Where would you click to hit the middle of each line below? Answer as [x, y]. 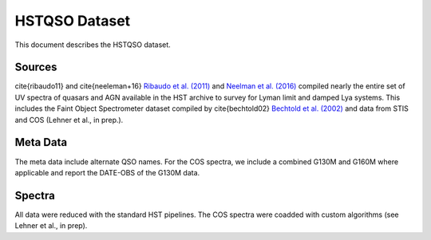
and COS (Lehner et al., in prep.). [69, 120]
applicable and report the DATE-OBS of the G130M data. [107, 172]
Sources [36, 67]
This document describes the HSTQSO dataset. [93, 45]
